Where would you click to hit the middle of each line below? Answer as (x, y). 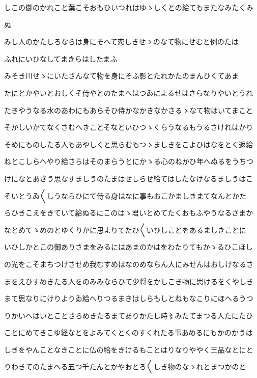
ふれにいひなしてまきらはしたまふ (61, 58)
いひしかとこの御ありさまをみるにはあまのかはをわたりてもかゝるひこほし (128, 247)
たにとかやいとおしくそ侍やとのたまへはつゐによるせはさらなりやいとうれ (129, 92)
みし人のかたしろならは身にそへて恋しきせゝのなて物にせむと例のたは (121, 42)
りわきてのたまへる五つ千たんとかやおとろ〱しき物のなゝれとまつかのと (125, 367)
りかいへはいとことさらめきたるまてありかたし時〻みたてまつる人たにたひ (128, 315)
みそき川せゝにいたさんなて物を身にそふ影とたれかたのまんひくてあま (121, 76)
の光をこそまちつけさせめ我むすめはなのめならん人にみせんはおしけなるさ (129, 264)
